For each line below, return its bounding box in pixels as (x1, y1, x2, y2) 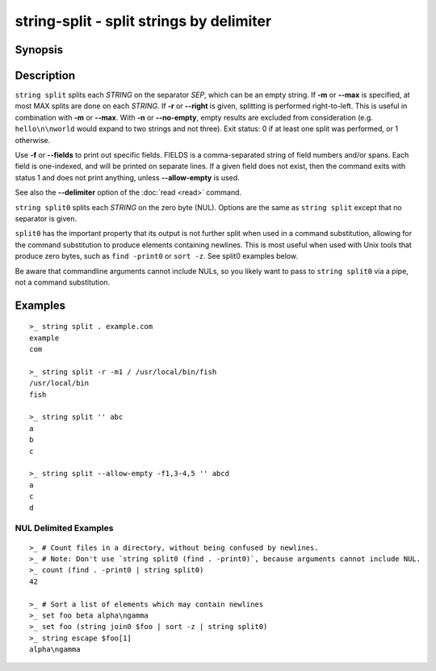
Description (15, 69, 76, 82)
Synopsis (15, 43, 64, 57)
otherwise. (15, 135, 51, 145)
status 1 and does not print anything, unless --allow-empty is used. (15, 172, 240, 182)
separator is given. (15, 213, 78, 223)
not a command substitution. (15, 277, 111, 287)
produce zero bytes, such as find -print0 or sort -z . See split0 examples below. (15, 251, 299, 261)
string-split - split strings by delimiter (15, 12, 272, 30)
